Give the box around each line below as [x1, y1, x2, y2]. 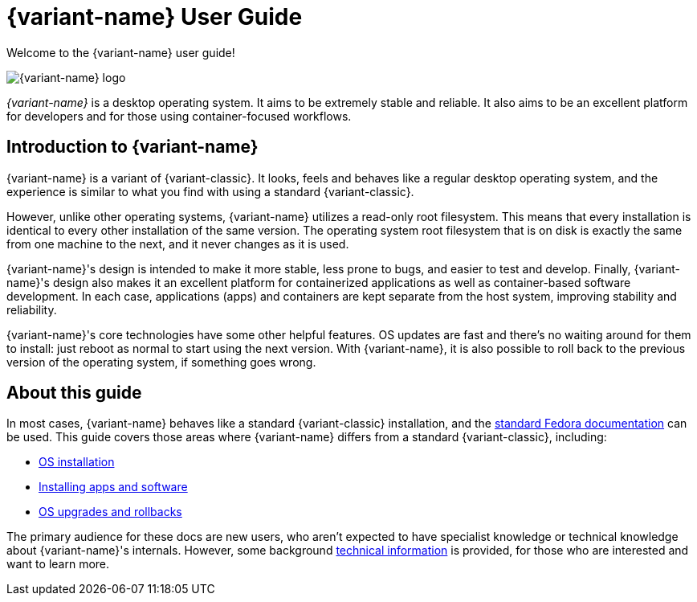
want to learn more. [6, 557, 110, 571]
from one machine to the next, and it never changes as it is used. [6, 236, 349, 251]
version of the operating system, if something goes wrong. [6, 354, 316, 369]
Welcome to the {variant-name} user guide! [6, 45, 235, 59]
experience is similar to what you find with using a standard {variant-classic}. [6, 184, 414, 199]
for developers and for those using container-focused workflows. [6, 109, 352, 123]
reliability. [6, 302, 57, 317]
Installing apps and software [39, 480, 188, 494]
